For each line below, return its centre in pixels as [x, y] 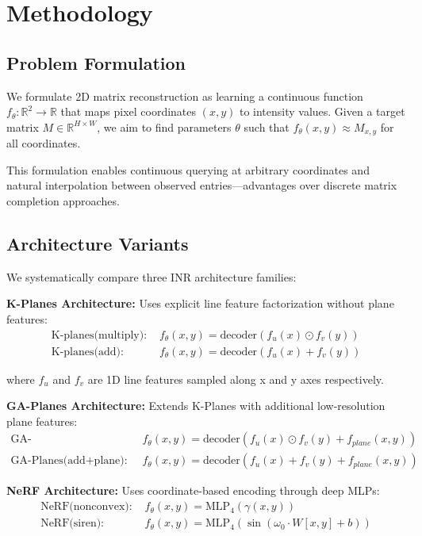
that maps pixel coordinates [129, 111]
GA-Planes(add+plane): [69, 461]
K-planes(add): [87, 352]
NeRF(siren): [72, 524]
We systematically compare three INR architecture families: [152, 276]
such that [267, 126]
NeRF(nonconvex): [86, 507]
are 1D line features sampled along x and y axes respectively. [236, 379]
